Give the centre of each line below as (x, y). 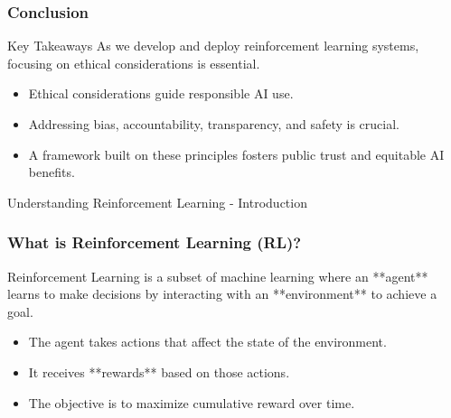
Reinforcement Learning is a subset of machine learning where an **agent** (218, 276)
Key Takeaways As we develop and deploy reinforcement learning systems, (213, 46)
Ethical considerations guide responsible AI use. (161, 93)
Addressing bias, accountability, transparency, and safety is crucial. (214, 124)
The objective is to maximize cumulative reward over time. (192, 402)
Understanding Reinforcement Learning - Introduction (157, 202)
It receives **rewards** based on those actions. (159, 372)
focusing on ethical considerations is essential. (134, 63)
